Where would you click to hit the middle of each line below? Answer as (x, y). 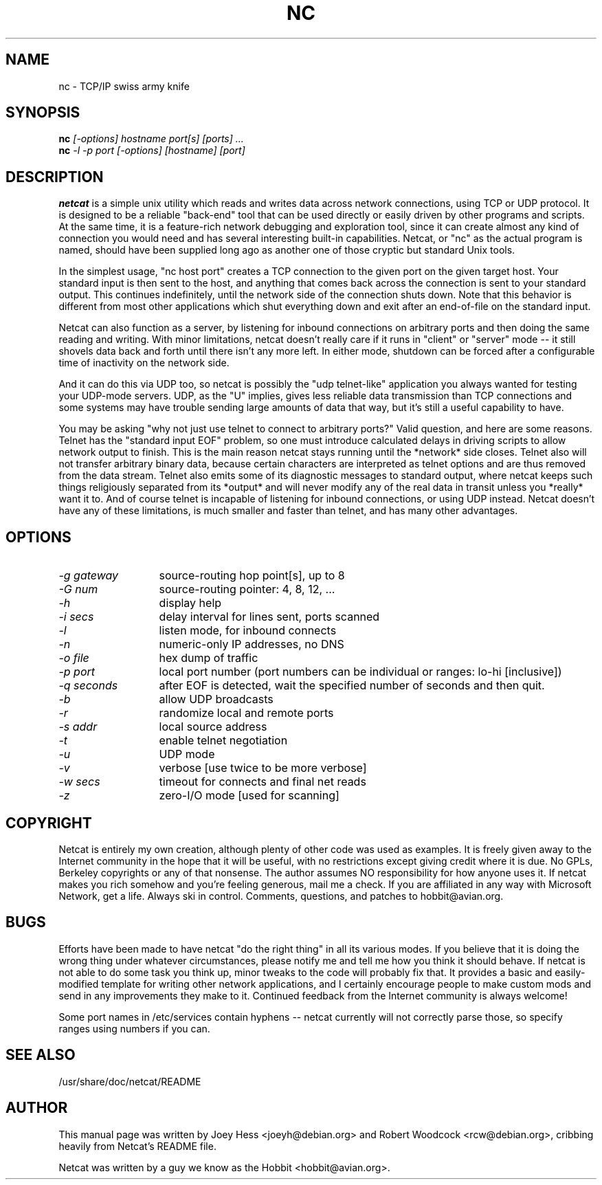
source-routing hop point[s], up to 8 (252, 576)
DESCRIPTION (55, 177)
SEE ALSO (41, 1055)
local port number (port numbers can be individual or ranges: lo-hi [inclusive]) (360, 672)
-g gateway (89, 576)
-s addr (78, 727)
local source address (213, 727)
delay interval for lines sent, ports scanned (269, 617)
